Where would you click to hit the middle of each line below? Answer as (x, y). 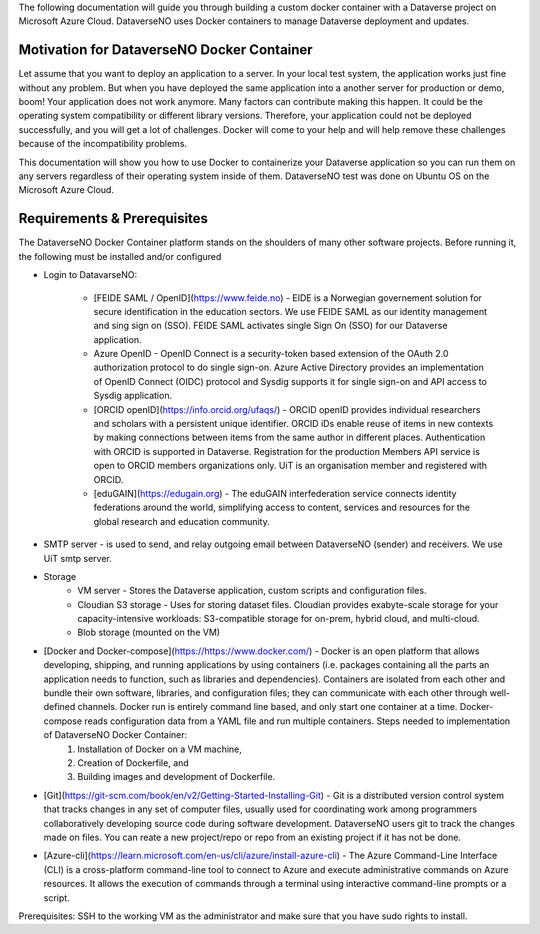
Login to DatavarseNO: (90, 275)
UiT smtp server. (77, 558)
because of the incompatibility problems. (103, 144)
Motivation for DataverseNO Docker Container (166, 50)
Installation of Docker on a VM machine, (159, 749)
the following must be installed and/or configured (120, 256)
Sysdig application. (133, 396)
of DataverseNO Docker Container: (115, 735)
